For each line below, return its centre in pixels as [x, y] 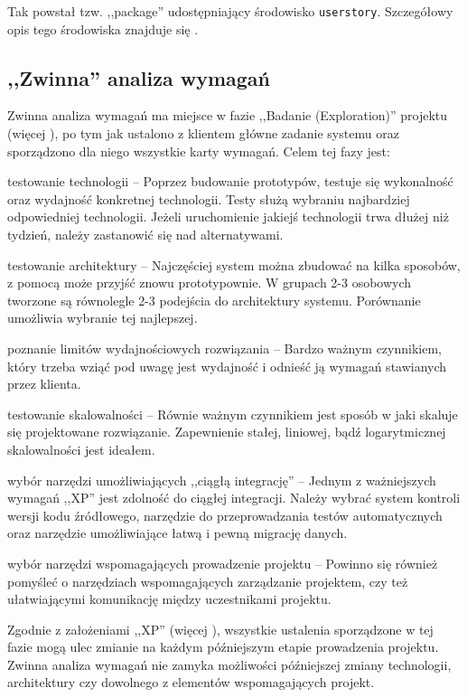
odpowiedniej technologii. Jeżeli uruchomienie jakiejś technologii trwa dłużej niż [228, 217]
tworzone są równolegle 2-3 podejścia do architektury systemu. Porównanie [214, 300]
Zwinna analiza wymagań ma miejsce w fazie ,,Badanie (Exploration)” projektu [228, 115]
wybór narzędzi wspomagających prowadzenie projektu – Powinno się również [223, 563]
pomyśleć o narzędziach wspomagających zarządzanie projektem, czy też [208, 581]
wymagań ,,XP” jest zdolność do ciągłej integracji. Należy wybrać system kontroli [234, 498]
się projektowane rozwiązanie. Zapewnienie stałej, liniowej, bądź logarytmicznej [227, 432]
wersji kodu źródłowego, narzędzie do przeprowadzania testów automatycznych [225, 515]
